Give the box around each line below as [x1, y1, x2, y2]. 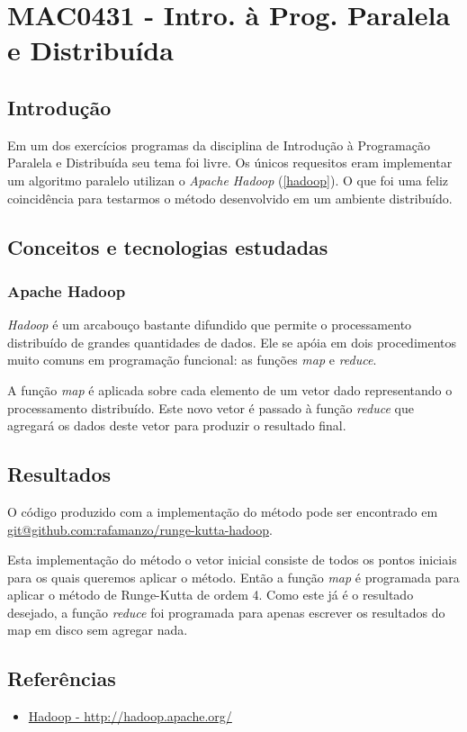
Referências [7, 664, 116, 692]
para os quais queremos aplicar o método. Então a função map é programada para [7, 567, 460, 586]
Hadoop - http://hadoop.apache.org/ [28, 707, 232, 726]
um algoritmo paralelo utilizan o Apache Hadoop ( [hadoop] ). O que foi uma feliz [7, 170, 448, 189]
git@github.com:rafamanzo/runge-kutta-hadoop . [7, 520, 273, 538]
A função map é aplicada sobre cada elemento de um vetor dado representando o [7, 380, 453, 399]
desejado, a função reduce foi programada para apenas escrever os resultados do [7, 602, 445, 621]
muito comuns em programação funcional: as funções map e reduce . [7, 350, 377, 369]
